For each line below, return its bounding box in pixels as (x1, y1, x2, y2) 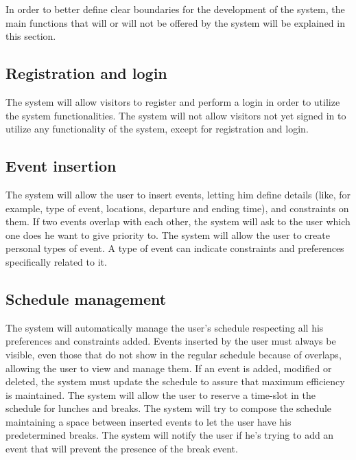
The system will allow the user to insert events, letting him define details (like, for (5, 187, 351, 201)
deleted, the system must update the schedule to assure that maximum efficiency (5, 374, 345, 389)
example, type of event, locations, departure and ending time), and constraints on (5, 200, 349, 215)
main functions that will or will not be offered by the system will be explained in (5, 15, 345, 30)
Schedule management (5, 288, 167, 309)
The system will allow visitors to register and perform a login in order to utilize (5, 94, 340, 108)
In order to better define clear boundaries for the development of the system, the (5, 2, 345, 16)
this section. (5, 29, 56, 43)
